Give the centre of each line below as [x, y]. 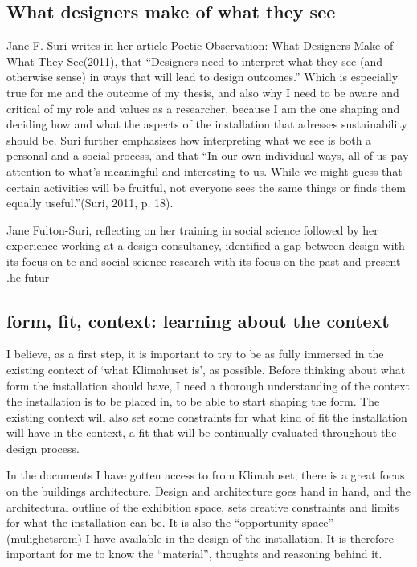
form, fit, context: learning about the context [198, 320]
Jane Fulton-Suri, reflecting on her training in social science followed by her [192, 229]
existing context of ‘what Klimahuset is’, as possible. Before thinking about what [206, 369]
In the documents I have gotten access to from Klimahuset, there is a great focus [206, 475]
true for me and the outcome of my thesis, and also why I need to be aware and [203, 92]
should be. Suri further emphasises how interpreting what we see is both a [189, 139]
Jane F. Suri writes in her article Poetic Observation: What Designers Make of [200, 45]
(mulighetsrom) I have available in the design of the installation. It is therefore [200, 538]
